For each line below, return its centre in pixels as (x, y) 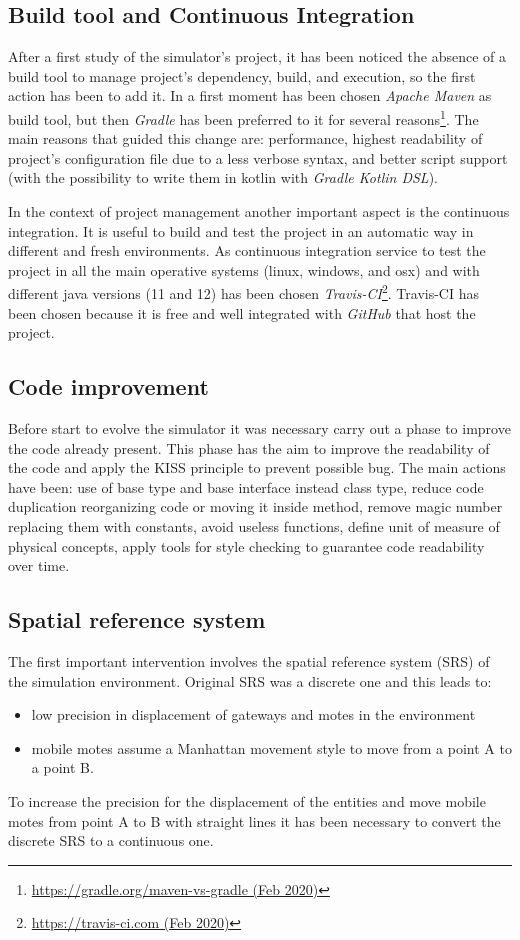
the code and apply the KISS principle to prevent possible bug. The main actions (257, 467)
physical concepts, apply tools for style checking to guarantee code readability (246, 545)
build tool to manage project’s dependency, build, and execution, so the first (242, 75)
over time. (39, 565)
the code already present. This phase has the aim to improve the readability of (249, 447)
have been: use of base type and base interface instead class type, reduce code (246, 486)
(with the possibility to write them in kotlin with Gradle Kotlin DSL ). (223, 177)
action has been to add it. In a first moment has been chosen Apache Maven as (250, 95)
